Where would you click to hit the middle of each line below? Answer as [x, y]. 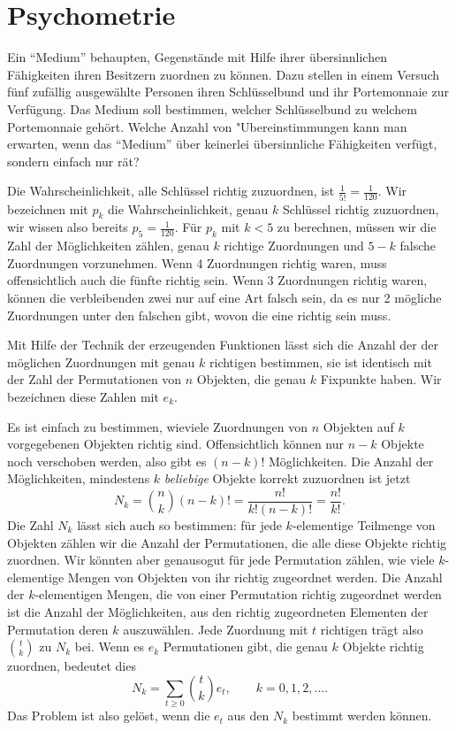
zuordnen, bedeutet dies [72, 666]
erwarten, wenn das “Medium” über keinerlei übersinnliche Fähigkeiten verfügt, [222, 144]
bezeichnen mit [48, 208]
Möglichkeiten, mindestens [79, 478]
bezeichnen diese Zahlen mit [83, 396]
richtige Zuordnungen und [294, 246]
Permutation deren [58, 629]
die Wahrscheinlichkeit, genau [188, 208]
